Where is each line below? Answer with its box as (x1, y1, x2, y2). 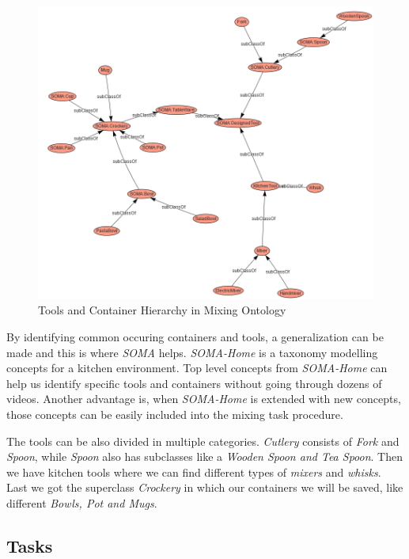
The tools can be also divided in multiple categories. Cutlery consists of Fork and (6, 432, 400, 449)
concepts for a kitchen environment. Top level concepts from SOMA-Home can (6, 359, 388, 376)
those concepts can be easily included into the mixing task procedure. (6, 405, 343, 422)
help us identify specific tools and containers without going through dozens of (6, 375, 382, 391)
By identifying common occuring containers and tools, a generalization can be (6, 328, 384, 344)
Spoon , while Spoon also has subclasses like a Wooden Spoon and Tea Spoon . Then (6, 448, 403, 465)
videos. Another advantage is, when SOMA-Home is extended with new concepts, (6, 390, 401, 407)
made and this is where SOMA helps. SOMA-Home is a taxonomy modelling (6, 344, 378, 360)
